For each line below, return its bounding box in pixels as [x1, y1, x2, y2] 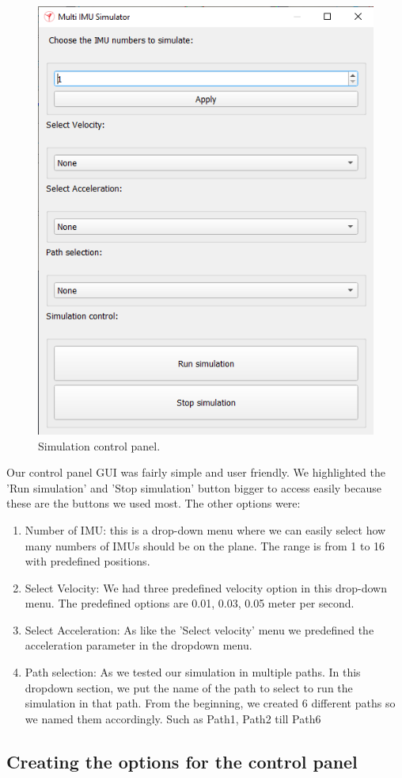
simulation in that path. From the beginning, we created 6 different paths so [25, 695, 396, 711]
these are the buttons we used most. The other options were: [6, 495, 301, 512]
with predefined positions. [25, 553, 150, 569]
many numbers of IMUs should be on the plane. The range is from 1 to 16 [25, 537, 385, 554]
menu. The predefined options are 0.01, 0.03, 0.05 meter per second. [25, 595, 355, 611]
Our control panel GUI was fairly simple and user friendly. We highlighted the [6, 464, 385, 481]
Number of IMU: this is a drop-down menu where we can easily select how [25, 521, 386, 538]
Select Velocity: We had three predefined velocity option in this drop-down [25, 579, 387, 596]
